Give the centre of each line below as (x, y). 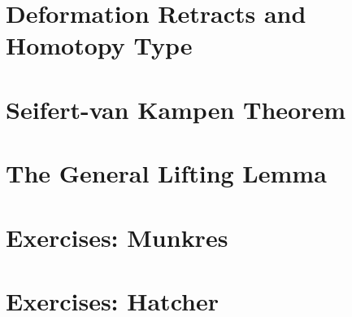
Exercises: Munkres (117, 237)
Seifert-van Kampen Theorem (176, 109)
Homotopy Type (99, 45)
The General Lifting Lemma (166, 173)
